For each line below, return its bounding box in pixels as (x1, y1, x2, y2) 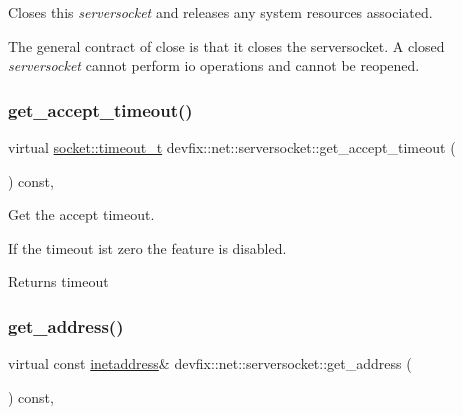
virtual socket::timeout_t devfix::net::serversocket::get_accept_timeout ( (8, 137, 456, 157)
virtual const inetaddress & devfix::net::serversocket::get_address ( (8, 353, 412, 374)
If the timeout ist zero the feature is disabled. (8, 237, 287, 258)
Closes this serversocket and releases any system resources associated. (8, 2, 433, 22)
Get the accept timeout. (8, 204, 155, 225)
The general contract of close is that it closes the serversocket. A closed (8, 35, 445, 56)
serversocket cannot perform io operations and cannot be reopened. (8, 55, 420, 76)
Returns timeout (8, 271, 109, 292)
